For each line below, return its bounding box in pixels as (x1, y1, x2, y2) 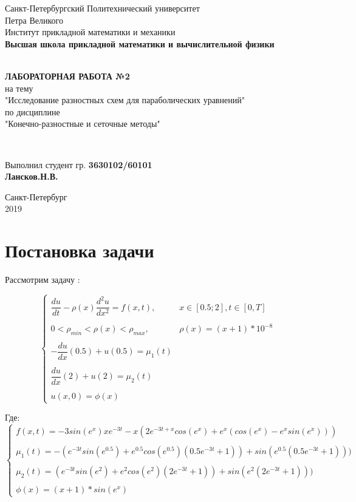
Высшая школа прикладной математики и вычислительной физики (5, 37, 275, 50)
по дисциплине (5, 105, 60, 118)
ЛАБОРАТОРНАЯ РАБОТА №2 (5, 69, 130, 82)
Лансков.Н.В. (5, 170, 58, 183)
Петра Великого (5, 13, 64, 26)
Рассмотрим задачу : (5, 273, 80, 286)
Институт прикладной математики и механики (5, 25, 176, 38)
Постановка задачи (5, 238, 154, 263)
